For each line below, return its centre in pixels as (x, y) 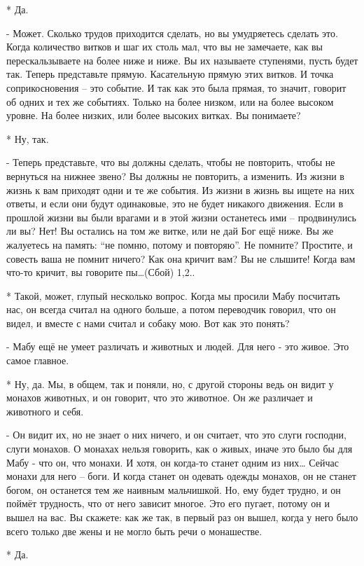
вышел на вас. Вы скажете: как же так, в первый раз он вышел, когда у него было (182, 517)
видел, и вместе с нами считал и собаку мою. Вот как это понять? (148, 323)
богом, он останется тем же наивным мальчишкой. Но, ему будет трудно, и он (174, 489)
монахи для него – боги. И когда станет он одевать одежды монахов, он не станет (181, 476)
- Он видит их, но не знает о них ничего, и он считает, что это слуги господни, (176, 435)
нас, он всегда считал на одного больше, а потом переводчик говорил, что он (171, 309)
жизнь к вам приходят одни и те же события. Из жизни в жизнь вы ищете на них (181, 189)
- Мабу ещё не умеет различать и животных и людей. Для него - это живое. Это (178, 346)
